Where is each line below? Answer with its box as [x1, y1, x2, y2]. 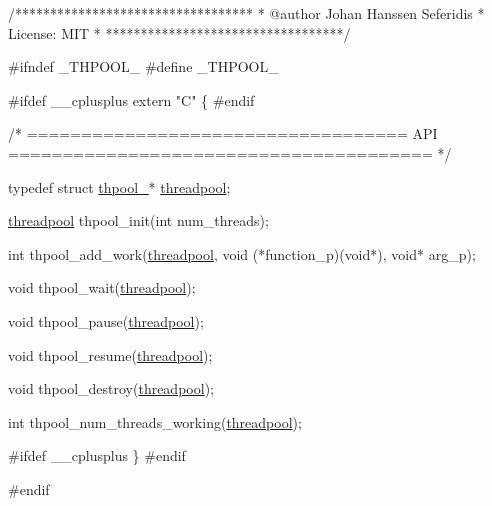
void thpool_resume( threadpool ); [8, 344, 213, 365]
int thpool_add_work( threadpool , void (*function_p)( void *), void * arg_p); [8, 243, 476, 264]
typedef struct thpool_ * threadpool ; [8, 176, 231, 197]
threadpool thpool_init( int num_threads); [8, 210, 269, 231]
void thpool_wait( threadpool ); [8, 277, 196, 298]
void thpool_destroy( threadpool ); [8, 378, 214, 399]
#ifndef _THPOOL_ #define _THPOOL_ [8, 56, 279, 77]
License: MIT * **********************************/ [8, 22, 351, 43]
